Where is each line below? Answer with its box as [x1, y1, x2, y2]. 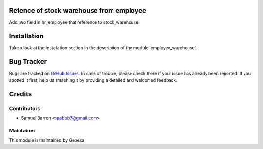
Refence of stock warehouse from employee [9, 6, 146, 15]
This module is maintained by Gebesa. [9, 137, 86, 143]
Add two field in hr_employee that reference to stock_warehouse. [9, 19, 140, 25]
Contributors [9, 105, 40, 112]
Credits [9, 90, 32, 98]
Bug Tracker [9, 57, 47, 66]
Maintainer [9, 127, 36, 134]
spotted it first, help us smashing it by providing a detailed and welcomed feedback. [9, 77, 177, 83]
